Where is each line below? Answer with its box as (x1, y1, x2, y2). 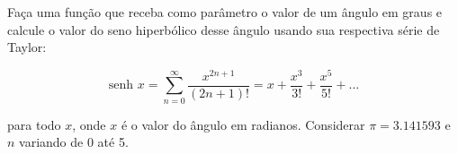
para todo (7, 115, 61, 133)
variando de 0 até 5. (19, 133, 129, 151)
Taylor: (7, 38, 47, 56)
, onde (72, 115, 106, 133)
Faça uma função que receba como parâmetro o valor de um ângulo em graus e (7, 3, 443, 21)
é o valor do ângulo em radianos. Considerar (121, 115, 365, 133)
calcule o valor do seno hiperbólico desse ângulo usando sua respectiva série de (7, 20, 440, 38)
